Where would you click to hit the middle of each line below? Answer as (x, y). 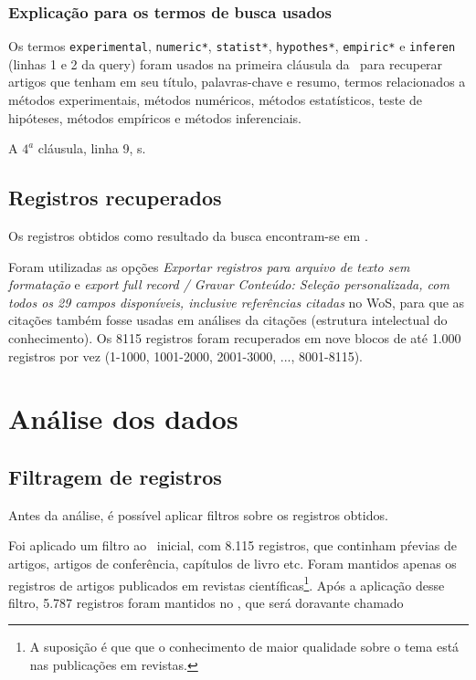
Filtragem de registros (115, 476)
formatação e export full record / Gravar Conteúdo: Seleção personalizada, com (229, 284)
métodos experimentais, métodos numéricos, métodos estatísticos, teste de (215, 100)
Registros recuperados (115, 198)
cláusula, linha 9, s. (92, 148)
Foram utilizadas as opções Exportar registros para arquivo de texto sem (209, 266)
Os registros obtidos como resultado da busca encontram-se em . (188, 236)
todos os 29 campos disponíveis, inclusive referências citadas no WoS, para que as (237, 302)
